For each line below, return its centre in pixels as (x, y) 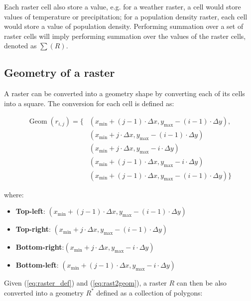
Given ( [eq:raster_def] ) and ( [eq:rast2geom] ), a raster (85, 283)
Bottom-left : (37, 265)
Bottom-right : (40, 247)
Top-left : (30, 211)
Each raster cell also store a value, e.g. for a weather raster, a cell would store (123, 6)
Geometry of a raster (60, 73)
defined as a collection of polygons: (149, 292)
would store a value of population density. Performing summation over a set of (124, 26)
